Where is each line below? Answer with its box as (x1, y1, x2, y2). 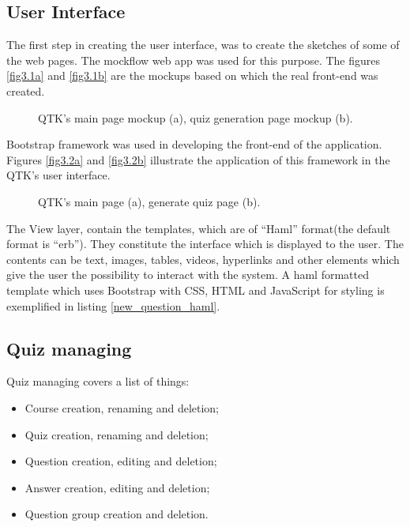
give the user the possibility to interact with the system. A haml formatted (6, 266, 369, 283)
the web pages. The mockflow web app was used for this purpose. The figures (6, 51, 381, 68)
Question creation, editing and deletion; (24, 453, 217, 469)
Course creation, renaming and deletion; (24, 399, 220, 416)
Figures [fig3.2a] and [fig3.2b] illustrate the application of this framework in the (6, 151, 390, 168)
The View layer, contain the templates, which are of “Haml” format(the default (6, 220, 391, 236)
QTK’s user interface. (6, 167, 111, 183)
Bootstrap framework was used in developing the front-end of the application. (6, 136, 382, 152)
